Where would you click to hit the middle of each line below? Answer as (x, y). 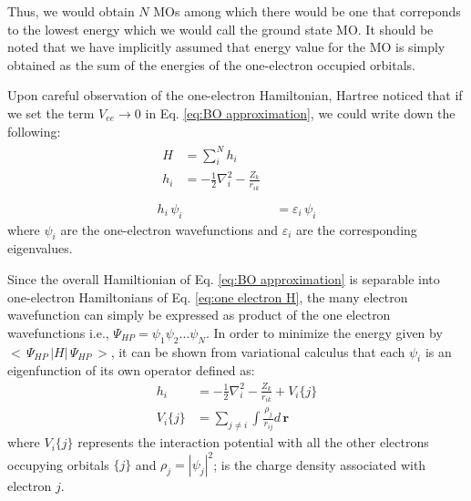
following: (34, 131)
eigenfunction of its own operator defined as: (131, 370)
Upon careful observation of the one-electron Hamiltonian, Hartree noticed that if (235, 95)
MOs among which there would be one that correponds (307, 11)
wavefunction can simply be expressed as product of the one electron (199, 315)
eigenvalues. (40, 248)
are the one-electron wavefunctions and (169, 229)
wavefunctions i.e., (58, 332)
